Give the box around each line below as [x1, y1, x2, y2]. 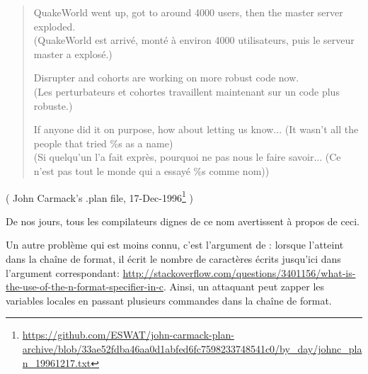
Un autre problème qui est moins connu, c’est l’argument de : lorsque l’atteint [6, 237, 344, 252]
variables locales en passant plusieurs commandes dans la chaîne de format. [6, 293, 332, 307]
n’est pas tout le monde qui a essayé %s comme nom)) [33, 163, 270, 178]
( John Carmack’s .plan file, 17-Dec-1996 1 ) [6, 188, 193, 205]
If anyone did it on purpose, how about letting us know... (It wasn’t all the [33, 122, 359, 137]
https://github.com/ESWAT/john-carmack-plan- [22, 327, 234, 342]
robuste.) [33, 98, 73, 113]
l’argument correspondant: [6, 265, 120, 280]
